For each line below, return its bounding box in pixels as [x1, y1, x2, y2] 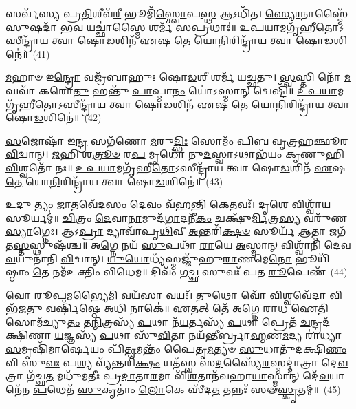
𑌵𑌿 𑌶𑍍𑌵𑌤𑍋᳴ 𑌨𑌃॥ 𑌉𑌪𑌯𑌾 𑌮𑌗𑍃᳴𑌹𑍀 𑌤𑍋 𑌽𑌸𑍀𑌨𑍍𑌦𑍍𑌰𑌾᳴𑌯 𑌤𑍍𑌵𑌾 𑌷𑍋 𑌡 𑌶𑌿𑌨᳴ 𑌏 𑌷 [5, 160, 346, 174]
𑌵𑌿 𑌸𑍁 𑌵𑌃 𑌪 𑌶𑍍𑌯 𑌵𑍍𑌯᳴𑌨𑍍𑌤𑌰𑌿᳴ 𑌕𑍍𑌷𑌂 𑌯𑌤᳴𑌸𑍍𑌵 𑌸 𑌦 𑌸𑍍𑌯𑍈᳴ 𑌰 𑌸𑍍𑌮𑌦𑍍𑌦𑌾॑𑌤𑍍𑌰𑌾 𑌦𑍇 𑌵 [5, 355, 348, 369]
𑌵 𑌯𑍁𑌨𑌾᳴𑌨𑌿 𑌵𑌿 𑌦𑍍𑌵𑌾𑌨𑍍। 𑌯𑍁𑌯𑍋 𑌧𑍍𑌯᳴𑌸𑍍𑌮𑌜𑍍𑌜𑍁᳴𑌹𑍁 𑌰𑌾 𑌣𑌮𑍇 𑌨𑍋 [5, 251, 292, 265]
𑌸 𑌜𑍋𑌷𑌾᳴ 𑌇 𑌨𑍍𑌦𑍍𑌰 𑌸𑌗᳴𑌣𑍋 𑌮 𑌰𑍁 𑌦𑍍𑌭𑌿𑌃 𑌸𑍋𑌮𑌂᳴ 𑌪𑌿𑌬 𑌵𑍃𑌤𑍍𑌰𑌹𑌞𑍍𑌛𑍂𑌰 [5, 133, 348, 147]
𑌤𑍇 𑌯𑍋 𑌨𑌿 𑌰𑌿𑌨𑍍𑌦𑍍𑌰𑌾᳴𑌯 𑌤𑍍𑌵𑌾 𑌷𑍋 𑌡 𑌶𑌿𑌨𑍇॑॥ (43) [5, 174, 223, 188]
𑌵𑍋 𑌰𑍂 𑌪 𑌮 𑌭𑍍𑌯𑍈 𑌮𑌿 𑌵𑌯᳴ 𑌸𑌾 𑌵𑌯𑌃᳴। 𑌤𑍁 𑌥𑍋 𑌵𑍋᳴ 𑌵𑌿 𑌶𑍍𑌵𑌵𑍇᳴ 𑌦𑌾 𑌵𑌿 [5, 287, 342, 302]
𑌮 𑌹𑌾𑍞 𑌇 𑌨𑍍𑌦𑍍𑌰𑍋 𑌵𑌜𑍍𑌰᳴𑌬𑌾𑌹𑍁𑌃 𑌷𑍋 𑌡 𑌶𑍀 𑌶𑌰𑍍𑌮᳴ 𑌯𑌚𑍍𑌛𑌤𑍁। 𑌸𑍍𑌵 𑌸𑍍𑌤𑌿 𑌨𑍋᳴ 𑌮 [5, 70, 351, 84]
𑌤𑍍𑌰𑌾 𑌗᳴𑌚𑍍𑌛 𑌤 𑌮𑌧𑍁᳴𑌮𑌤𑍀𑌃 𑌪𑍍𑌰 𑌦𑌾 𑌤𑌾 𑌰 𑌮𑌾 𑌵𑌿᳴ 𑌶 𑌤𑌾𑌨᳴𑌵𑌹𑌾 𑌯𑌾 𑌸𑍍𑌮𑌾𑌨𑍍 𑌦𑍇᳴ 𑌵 [5, 368, 330, 383]
